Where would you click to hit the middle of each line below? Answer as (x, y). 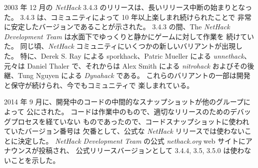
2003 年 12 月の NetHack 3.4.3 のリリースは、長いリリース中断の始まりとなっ (128, 7)
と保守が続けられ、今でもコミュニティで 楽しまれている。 (99, 85)
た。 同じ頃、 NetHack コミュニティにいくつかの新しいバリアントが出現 (120, 46)
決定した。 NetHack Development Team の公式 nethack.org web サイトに (131, 140)
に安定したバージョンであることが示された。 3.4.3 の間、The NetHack (117, 27)
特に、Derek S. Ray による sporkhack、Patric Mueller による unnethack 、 (135, 55)
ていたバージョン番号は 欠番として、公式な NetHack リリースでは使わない (124, 131)
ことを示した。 (35, 160)
